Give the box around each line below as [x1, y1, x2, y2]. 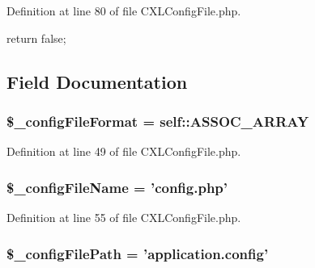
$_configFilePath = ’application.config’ [6, 243, 269, 263]
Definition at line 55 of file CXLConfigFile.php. [6, 209, 241, 225]
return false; [6, 29, 66, 46]
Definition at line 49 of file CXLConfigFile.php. [6, 143, 241, 160]
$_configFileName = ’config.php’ [6, 177, 228, 197]
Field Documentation [6, 69, 188, 94]
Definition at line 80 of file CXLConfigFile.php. [6, 2, 241, 19]
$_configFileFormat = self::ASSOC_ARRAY [6, 111, 309, 131]
